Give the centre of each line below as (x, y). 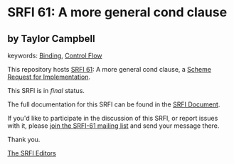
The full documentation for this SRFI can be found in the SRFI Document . (114, 104)
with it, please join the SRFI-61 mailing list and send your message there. (113, 126)
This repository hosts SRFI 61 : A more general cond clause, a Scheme (110, 69)
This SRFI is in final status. (46, 91)
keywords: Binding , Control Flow (55, 55)
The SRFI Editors (32, 153)
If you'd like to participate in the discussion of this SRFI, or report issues (113, 118)
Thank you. (24, 140)
